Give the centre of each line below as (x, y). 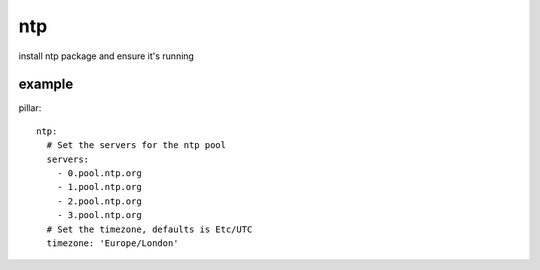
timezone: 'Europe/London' (112, 243)
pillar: (30, 108)
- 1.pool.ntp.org (99, 187)
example (46, 84)
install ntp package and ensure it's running (106, 56)
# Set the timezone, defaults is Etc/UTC (149, 229)
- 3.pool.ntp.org (99, 215)
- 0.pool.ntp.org (99, 173)
